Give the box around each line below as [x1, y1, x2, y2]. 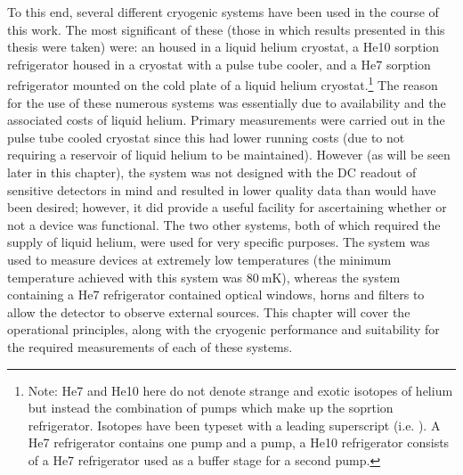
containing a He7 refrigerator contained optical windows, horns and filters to [7, 285, 425, 304]
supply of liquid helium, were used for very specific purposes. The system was [7, 233, 430, 251]
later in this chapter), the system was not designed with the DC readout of [7, 163, 417, 181]
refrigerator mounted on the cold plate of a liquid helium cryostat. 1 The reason [7, 73, 438, 94]
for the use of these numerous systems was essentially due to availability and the [7, 93, 446, 111]
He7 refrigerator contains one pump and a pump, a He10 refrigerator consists [28, 433, 450, 452]
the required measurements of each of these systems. [7, 337, 293, 356]
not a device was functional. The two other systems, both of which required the [7, 215, 441, 233]
